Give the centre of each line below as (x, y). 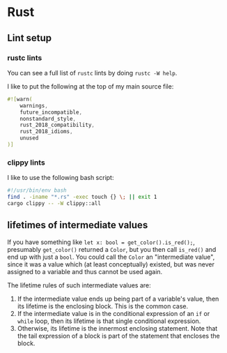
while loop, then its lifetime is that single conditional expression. (109, 321)
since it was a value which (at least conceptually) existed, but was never (111, 264)
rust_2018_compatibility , (57, 125)
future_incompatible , (51, 112)
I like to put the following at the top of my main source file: (91, 86)
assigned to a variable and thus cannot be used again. (85, 271)
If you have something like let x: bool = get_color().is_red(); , (101, 242)
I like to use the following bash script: (61, 178)
